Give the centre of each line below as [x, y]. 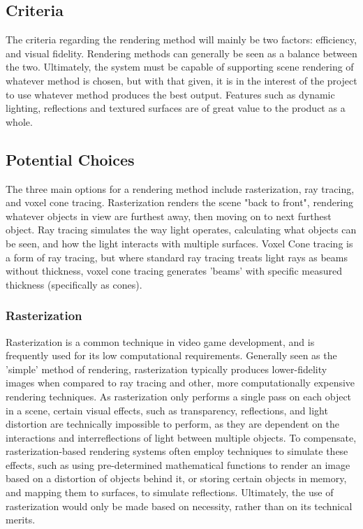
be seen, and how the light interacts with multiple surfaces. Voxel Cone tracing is [179, 243]
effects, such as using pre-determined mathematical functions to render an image [178, 464]
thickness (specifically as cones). [74, 284]
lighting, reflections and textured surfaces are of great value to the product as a [176, 108]
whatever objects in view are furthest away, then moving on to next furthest [169, 216]
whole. [19, 121]
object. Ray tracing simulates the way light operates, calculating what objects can [181, 230]
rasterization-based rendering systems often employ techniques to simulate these [177, 451]
